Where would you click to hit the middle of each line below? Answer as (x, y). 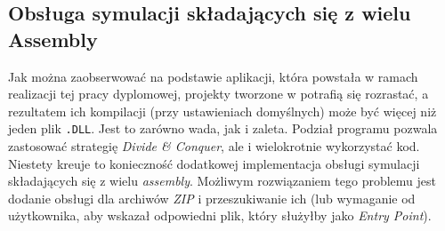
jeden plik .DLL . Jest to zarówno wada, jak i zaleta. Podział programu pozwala (223, 128)
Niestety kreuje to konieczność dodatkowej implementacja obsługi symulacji (214, 163)
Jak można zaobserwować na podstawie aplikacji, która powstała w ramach (213, 76)
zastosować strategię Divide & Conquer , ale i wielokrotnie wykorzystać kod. (214, 146)
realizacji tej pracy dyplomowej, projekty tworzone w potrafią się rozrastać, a (218, 94)
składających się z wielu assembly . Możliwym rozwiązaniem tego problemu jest (222, 181)
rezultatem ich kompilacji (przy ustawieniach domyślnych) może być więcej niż (222, 111)
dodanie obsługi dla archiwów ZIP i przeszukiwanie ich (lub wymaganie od (212, 198)
